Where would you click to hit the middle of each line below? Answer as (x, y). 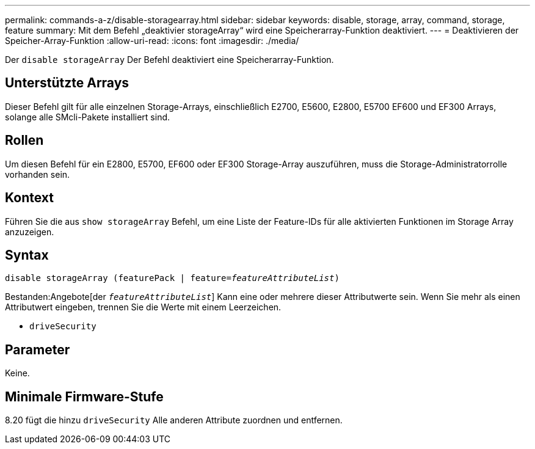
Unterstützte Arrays (67, 83)
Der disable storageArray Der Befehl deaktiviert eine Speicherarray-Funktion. (169, 60)
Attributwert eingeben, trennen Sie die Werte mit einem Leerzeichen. (143, 307)
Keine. (17, 373)
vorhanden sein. (38, 174)
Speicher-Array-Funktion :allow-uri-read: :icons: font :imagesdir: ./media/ (152, 41)
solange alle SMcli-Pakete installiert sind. (88, 117)
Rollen (24, 141)
